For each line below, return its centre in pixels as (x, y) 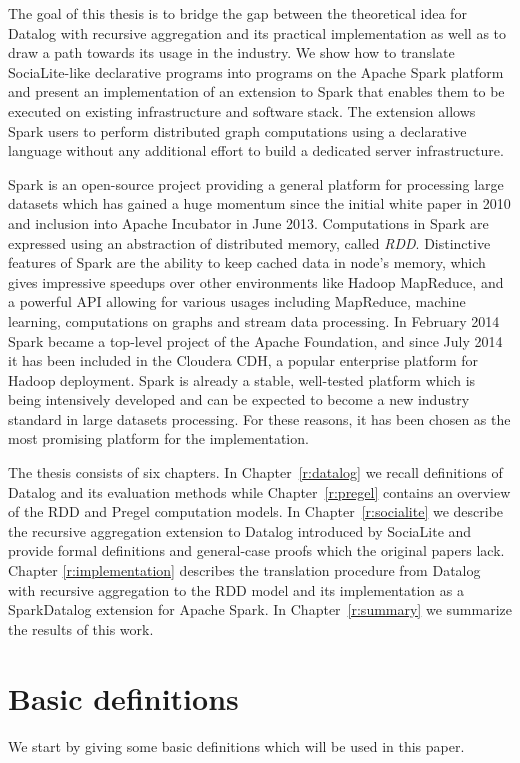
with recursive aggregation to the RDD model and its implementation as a (236, 589)
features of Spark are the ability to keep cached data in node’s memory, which (247, 262)
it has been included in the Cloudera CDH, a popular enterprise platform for (243, 360)
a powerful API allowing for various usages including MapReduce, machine (237, 301)
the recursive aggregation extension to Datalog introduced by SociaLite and (240, 530)
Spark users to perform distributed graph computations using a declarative (237, 130)
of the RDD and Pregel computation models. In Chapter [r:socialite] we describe (256, 511)
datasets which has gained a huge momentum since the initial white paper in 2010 (259, 203)
